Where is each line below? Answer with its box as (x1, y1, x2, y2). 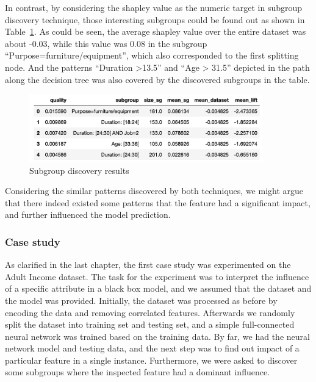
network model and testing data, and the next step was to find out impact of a (5, 342, 300, 355)
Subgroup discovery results (29, 164, 129, 176)
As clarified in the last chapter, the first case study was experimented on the (5, 258, 291, 271)
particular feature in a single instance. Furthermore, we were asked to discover (5, 353, 298, 366)
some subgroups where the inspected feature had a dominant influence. (5, 366, 270, 378)
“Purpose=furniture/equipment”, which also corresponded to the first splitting (5, 49, 299, 62)
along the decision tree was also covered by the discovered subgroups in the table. (5, 73, 310, 85)
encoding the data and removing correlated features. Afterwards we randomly (5, 306, 295, 319)
